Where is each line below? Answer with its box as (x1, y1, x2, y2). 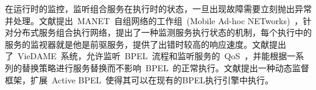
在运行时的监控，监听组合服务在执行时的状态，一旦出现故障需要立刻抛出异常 (5, 2, 312, 14)
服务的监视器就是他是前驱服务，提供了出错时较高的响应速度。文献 (5, 37, 269, 50)
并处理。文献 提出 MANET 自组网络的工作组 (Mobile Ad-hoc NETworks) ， (5, 14, 303, 27)
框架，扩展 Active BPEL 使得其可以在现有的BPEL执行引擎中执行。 (5, 73, 273, 86)
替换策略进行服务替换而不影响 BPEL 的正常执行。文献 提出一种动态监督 (21, 61, 309, 74)
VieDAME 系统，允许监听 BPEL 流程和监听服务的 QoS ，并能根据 (17, 50, 287, 62)
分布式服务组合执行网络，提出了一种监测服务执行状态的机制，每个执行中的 (13, 26, 312, 39)
